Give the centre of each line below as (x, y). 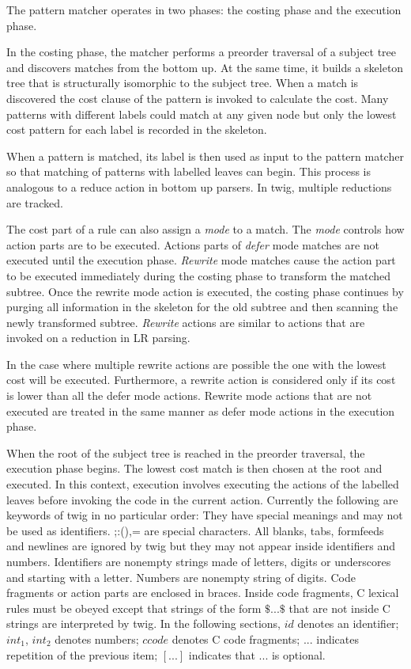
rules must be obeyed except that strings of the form (134, 608)
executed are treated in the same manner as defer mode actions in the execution (201, 411)
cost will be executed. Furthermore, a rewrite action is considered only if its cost (201, 380)
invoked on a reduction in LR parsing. (98, 338)
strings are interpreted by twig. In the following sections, (143, 623)
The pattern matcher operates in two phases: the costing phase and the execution (204, 10)
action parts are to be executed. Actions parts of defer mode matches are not (193, 244)
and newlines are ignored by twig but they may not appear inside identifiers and (201, 546)
